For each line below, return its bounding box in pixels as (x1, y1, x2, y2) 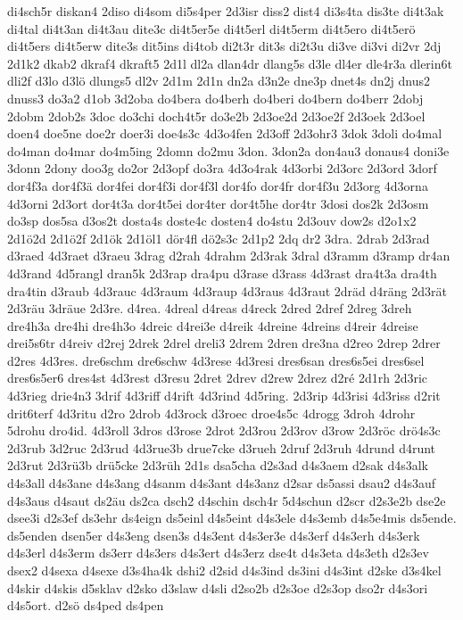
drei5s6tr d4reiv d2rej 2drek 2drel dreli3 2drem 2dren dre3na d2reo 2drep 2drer (7, 334, 441, 352)
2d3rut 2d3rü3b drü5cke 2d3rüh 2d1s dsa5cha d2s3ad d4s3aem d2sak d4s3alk (7, 456, 428, 475)
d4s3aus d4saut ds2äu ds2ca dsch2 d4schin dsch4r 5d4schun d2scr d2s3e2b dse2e (7, 491, 446, 509)
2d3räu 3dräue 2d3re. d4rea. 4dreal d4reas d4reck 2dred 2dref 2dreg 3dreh (7, 299, 412, 318)
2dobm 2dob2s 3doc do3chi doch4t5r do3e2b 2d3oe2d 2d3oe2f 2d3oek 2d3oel (7, 106, 426, 125)
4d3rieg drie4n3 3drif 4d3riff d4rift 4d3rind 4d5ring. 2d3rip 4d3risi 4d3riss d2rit (7, 386, 441, 405)
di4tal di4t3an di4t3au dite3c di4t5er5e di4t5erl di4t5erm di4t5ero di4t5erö (7, 19, 416, 37)
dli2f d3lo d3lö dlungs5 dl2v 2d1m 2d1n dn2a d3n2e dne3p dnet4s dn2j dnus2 (7, 71, 430, 90)
